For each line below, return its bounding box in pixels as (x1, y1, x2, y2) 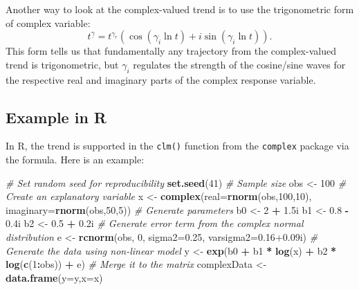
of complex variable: (6, 15, 91, 30)
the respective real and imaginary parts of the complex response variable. (6, 72, 316, 87)
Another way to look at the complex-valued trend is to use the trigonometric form (6, 2, 354, 16)
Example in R (6, 106, 107, 127)
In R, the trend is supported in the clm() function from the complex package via (6, 138, 349, 153)
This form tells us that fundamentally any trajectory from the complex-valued (6, 44, 336, 58)
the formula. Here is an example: (6, 152, 145, 167)
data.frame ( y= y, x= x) (6, 270, 103, 284)
